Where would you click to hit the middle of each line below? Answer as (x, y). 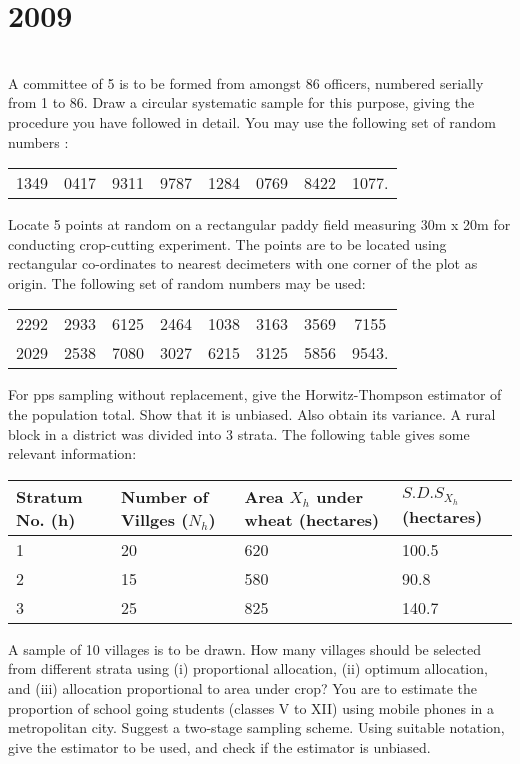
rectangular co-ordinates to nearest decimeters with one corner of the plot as (243, 263)
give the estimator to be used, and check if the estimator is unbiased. (219, 746)
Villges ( (154, 519)
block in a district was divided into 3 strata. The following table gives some (239, 433)
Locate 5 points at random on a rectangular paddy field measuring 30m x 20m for (259, 224)
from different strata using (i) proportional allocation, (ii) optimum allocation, (248, 668)
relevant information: (72, 453)
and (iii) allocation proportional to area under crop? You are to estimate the (242, 688)
